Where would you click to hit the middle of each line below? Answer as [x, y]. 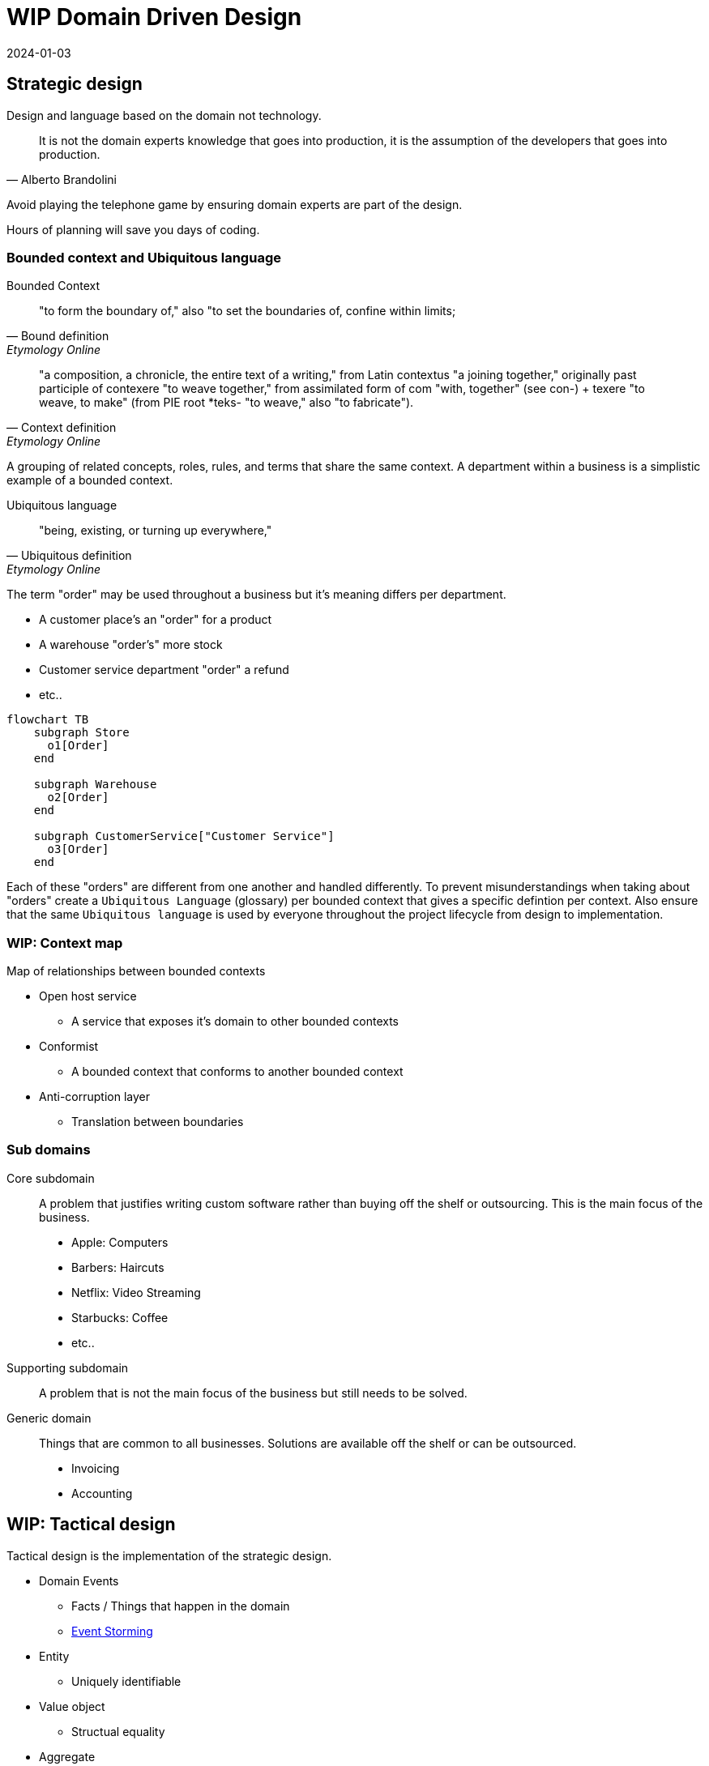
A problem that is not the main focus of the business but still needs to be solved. [253, 1393]
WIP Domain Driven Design [154, 17]
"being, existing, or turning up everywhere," [156, 531]
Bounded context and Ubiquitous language [144, 257]
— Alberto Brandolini [62, 179]
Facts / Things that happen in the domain [181, 1606]
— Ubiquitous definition [69, 556]
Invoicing [96, 1468]
